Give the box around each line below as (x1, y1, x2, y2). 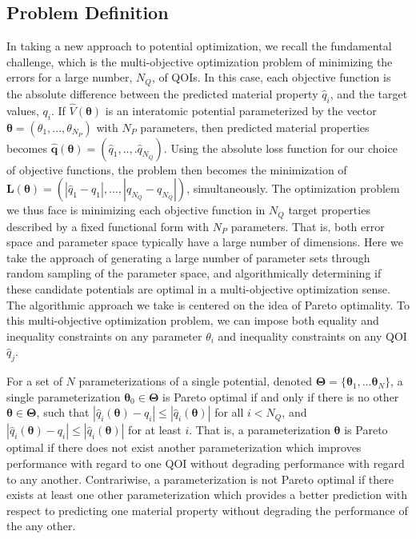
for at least (128, 421, 182, 438)
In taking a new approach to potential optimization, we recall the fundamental (6, 38, 392, 54)
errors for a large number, (6, 69, 133, 86)
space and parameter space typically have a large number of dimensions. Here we (6, 234, 403, 250)
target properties (288, 202, 370, 218)
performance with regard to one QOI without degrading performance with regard (6, 455, 405, 472)
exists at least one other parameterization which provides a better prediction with (6, 486, 408, 503)
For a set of (6, 373, 62, 389)
